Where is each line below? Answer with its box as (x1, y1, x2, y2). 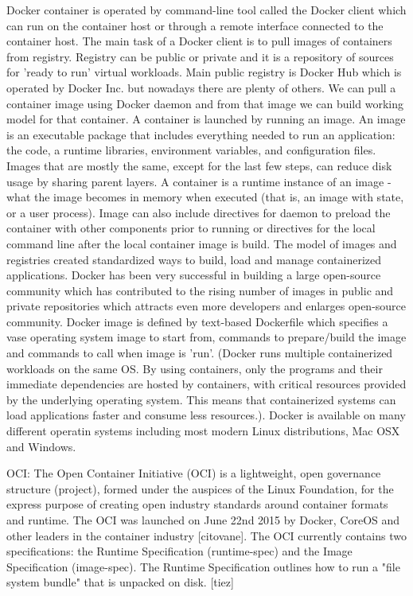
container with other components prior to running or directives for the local (6, 220, 376, 236)
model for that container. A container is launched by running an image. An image (6, 111, 406, 127)
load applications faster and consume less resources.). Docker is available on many (6, 407, 406, 423)
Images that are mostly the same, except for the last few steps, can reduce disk (6, 157, 392, 173)
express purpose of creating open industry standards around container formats (6, 496, 388, 512)
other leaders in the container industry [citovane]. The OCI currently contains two (6, 527, 407, 543)
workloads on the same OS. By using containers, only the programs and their (6, 360, 383, 376)
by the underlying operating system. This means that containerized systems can (6, 391, 396, 407)
